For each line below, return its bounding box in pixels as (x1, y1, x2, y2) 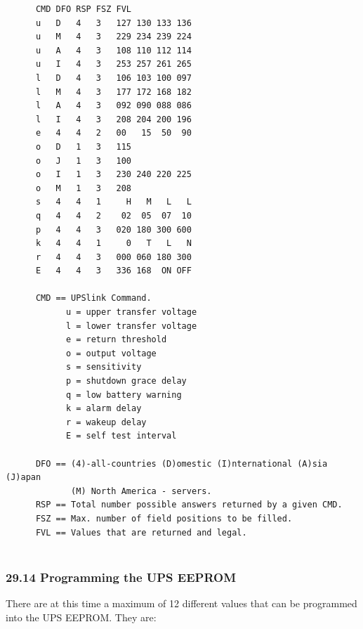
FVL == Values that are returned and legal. (35, 527, 247, 538)
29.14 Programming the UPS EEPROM (6, 568, 237, 585)
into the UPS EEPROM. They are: (6, 609, 157, 624)
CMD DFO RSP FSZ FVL (35, 4, 131, 14)
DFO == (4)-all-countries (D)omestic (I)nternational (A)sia (35, 458, 328, 469)
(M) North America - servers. (71, 486, 212, 496)
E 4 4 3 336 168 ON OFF (35, 266, 192, 276)
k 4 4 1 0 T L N (35, 238, 192, 249)
